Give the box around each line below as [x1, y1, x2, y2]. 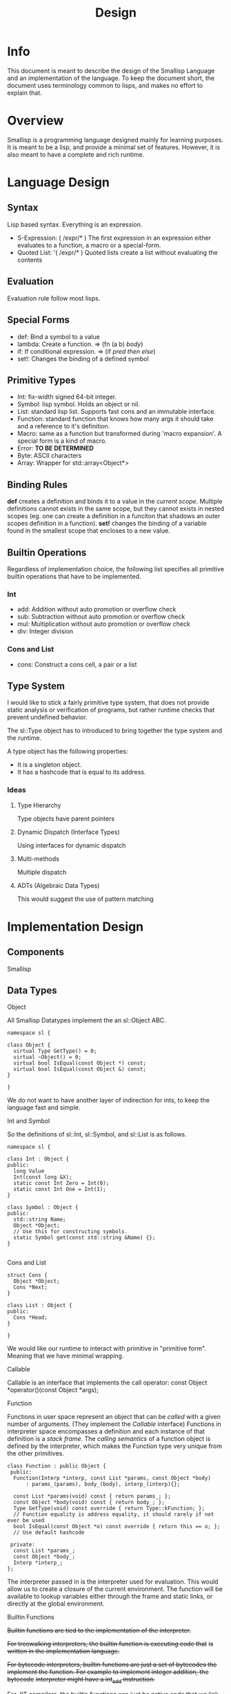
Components [7, 946, 64, 958]
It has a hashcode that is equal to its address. [17, 768, 146, 777]
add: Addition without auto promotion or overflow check [17, 605, 177, 613]
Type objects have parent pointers [17, 814, 115, 823]
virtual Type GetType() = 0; [13, 1048, 97, 1055]
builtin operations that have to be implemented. [7, 572, 141, 580]
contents [17, 256, 43, 264]
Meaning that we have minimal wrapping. [7, 1352, 124, 1360]
